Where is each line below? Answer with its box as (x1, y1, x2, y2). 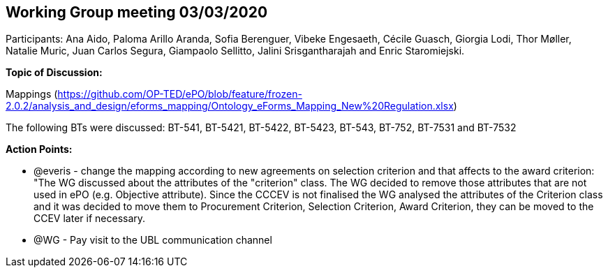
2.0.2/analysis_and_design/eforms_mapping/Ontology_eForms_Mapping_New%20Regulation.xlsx (6, 100, 454, 112)
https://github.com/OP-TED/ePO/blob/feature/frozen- (57, 88, 302, 101)
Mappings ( (6, 88, 58, 101)
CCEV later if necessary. (34, 212, 146, 225)
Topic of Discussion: (6, 66, 103, 79)
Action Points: (6, 143, 73, 156)
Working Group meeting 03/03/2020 (6, 3, 268, 21)
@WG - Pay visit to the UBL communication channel (34, 234, 272, 246)
